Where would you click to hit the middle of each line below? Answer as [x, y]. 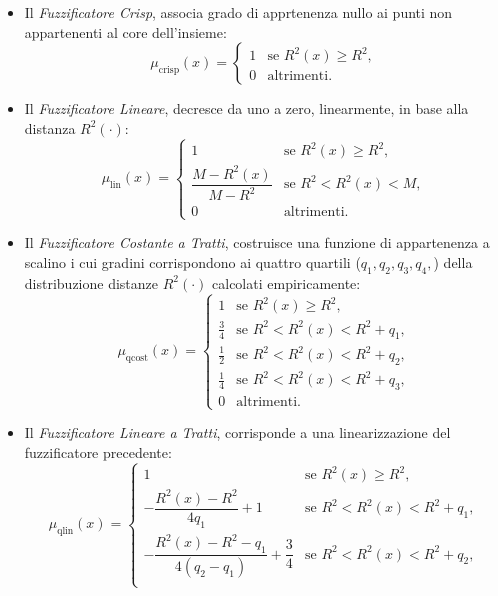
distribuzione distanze [91, 282]
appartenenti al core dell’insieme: [125, 31]
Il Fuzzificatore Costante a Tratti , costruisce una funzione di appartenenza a [257, 242]
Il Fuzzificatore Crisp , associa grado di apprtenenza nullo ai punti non [238, 12]
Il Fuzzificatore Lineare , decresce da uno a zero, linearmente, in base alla [246, 108]
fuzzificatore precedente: [98, 452]
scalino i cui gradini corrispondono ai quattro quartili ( [192, 261]
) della [453, 261]
